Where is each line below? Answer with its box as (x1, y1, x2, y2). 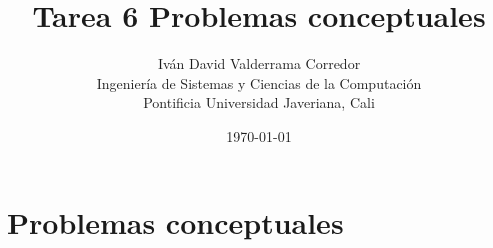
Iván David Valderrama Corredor (157, 53, 361, 74)
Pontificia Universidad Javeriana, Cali (143, 92, 375, 113)
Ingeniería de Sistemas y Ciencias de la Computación (96, 72, 422, 93)
